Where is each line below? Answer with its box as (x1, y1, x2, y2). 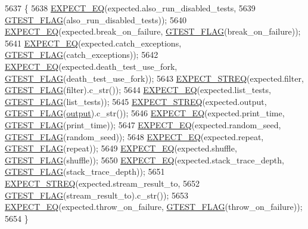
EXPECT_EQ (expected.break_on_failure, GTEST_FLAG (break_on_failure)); (5, 25, 301, 38)
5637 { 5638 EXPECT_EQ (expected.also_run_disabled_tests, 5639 (5, 2, 256, 14)
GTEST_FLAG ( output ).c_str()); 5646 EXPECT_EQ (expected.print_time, (5, 107, 285, 119)
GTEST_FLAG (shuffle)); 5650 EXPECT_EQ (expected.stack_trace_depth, (5, 153, 284, 166)
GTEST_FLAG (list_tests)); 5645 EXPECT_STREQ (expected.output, (5, 95, 267, 107)
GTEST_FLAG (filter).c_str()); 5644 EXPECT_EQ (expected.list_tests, (5, 83, 271, 96)
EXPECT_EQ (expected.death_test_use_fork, (5, 60, 178, 72)
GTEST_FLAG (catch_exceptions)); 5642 (5, 48, 158, 61)
